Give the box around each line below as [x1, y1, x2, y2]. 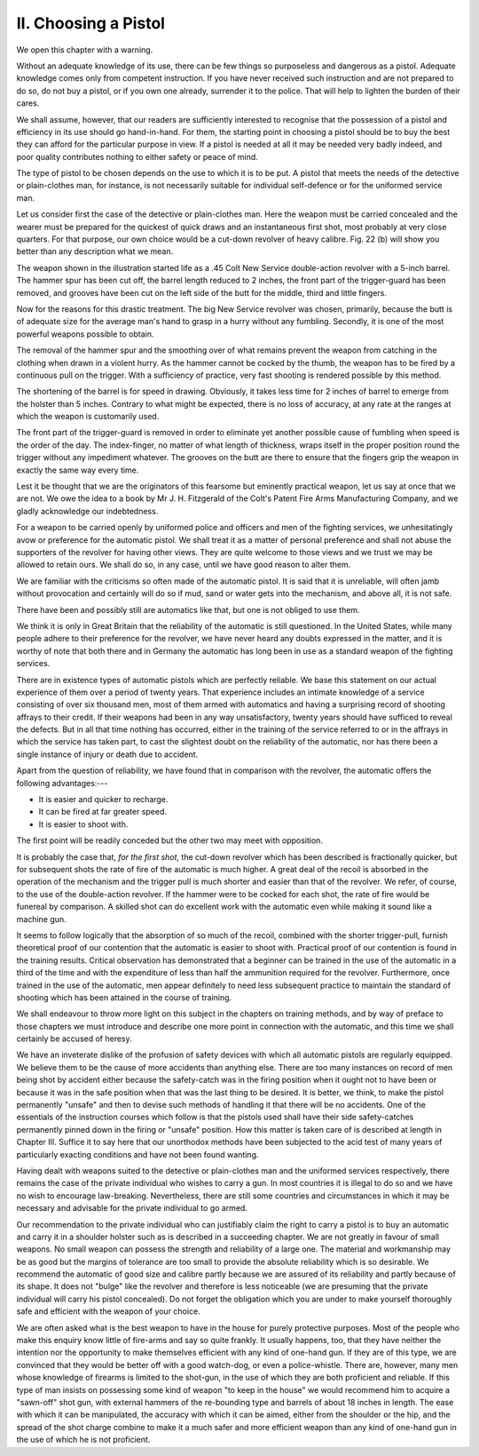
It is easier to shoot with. [38, 818, 129, 830]
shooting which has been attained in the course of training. [16, 991, 232, 1003]
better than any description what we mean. [16, 246, 174, 257]
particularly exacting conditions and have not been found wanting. [16, 1149, 259, 1159]
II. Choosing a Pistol [16, 13, 166, 33]
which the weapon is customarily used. [16, 411, 160, 422]
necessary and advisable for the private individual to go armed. [16, 1203, 248, 1213]
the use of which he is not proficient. [16, 1435, 151, 1445]
